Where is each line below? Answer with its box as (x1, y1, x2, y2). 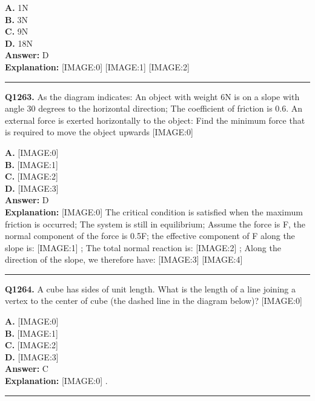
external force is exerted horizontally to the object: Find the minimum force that (5, 113, 305, 126)
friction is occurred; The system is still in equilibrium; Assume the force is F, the (5, 217, 306, 230)
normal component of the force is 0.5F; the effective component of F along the (5, 229, 295, 242)
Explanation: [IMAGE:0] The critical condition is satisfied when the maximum (5, 205, 303, 218)
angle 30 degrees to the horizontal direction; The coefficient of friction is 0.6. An (5, 102, 303, 115)
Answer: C (5, 362, 48, 375)
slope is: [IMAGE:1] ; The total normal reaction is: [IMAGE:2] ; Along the (5, 241, 281, 254)
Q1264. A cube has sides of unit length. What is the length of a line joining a (5, 282, 296, 295)
